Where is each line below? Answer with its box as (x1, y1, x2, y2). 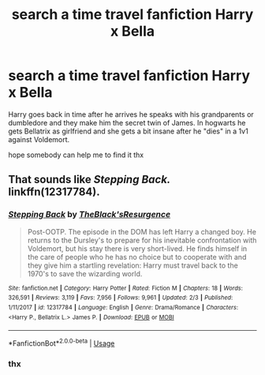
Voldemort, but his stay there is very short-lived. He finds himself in (27, 243, 248, 253)
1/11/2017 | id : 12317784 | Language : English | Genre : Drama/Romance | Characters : (8, 303, 239, 311)
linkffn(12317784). (8, 186, 100, 199)
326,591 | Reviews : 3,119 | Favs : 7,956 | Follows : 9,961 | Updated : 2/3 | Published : (8, 294, 233, 302)
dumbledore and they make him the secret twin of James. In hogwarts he (8, 118, 246, 127)
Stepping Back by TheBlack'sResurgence (8, 209, 171, 220)
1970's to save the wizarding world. (27, 268, 143, 278)
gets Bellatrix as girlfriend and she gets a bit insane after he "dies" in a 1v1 (8, 126, 248, 136)
